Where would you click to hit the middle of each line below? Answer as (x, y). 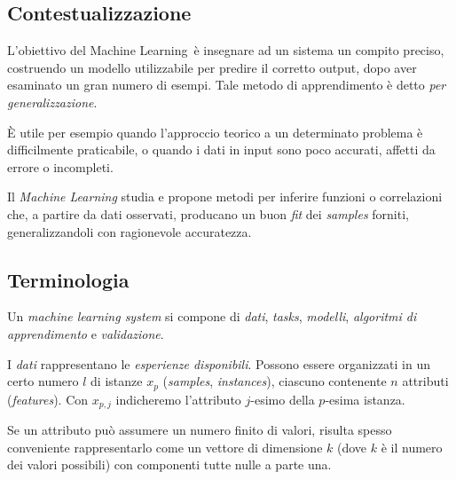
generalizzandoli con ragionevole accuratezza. (130, 231)
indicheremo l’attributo (178, 399)
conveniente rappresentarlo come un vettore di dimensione (165, 447)
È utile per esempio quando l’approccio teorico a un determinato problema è (215, 132)
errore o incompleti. (60, 166)
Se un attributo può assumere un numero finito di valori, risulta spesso (200, 430)
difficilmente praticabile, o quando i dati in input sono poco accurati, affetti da (221, 150)
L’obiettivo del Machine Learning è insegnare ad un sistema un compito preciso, (226, 50)
